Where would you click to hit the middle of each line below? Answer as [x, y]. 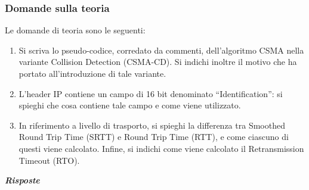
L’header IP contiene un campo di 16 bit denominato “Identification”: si [151, 93]
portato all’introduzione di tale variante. [92, 73]
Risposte [22, 180]
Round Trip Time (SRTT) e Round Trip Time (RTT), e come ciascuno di [154, 137]
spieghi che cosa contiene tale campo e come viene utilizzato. [130, 105]
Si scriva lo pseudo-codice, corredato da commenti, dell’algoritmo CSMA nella [161, 50]
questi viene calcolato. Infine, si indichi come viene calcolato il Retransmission [161, 148]
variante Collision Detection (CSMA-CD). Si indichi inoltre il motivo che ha [158, 62]
